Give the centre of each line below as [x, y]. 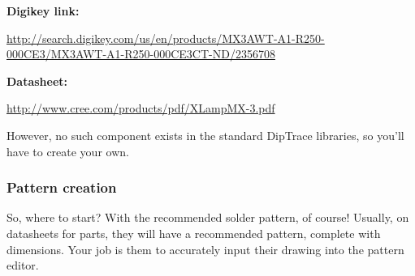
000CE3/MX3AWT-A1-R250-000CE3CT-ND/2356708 [141, 54]
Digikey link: [43, 11]
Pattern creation [62, 187]
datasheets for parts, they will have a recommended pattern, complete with [194, 233]
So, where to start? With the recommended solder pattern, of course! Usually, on [208, 217]
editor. [23, 265]
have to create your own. [68, 151]
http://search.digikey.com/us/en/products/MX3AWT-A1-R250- [166, 38]
